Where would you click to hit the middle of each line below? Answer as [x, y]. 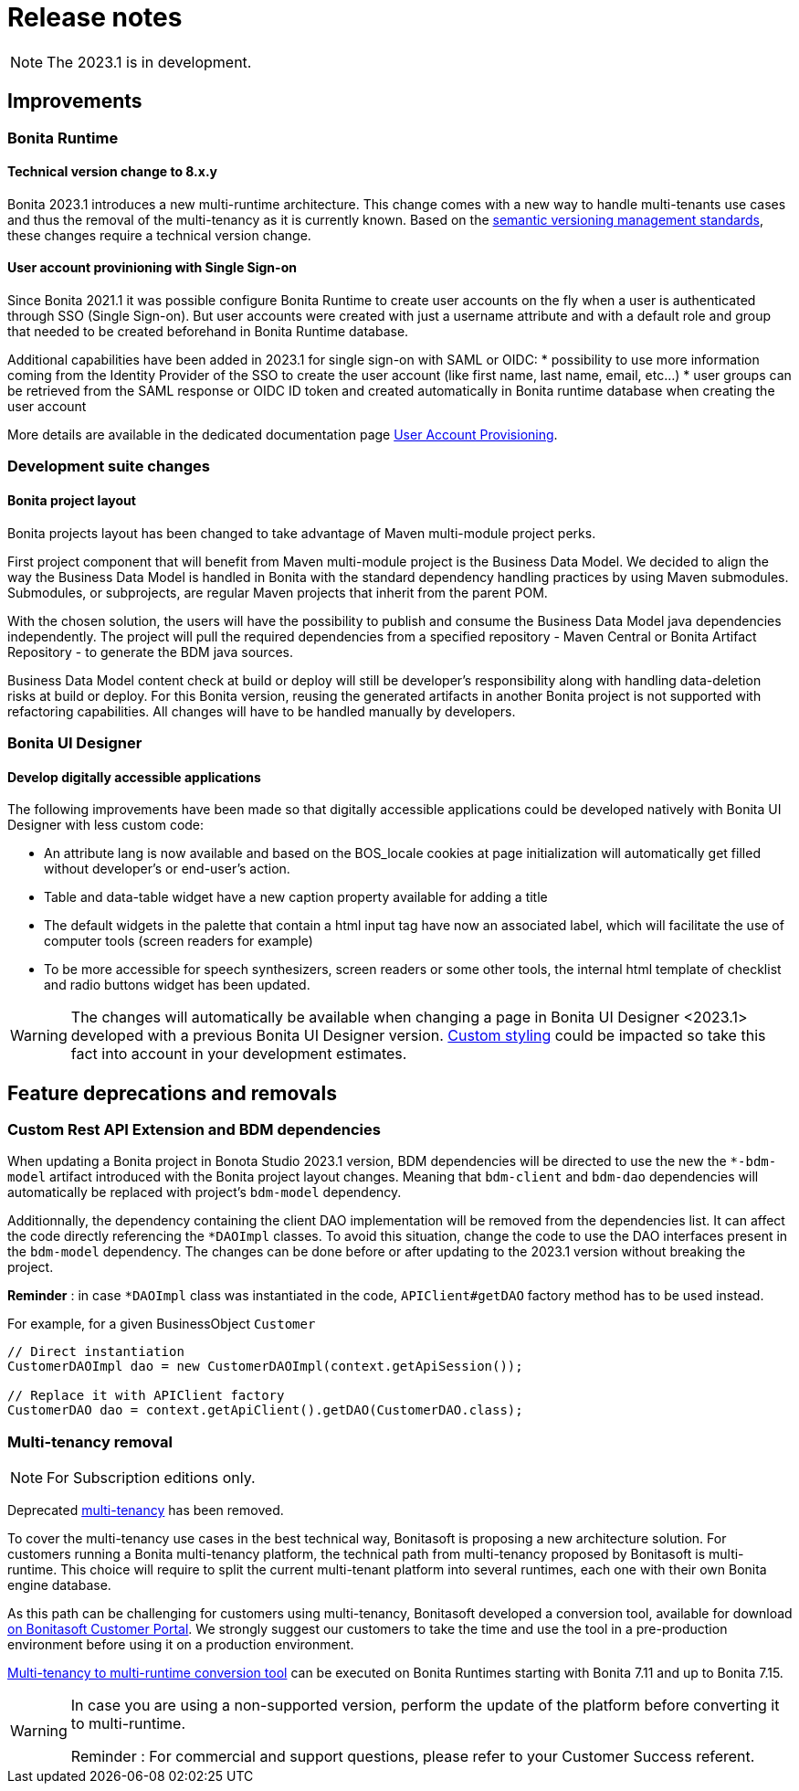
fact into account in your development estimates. [239, 1054]
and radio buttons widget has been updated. [177, 985]
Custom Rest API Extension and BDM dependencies [194, 1130]
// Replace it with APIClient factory [146, 1396]
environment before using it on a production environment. [181, 1645]
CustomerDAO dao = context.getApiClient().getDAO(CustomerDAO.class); [265, 1410]
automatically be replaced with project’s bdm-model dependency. [205, 1192]
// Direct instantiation [96, 1352]
